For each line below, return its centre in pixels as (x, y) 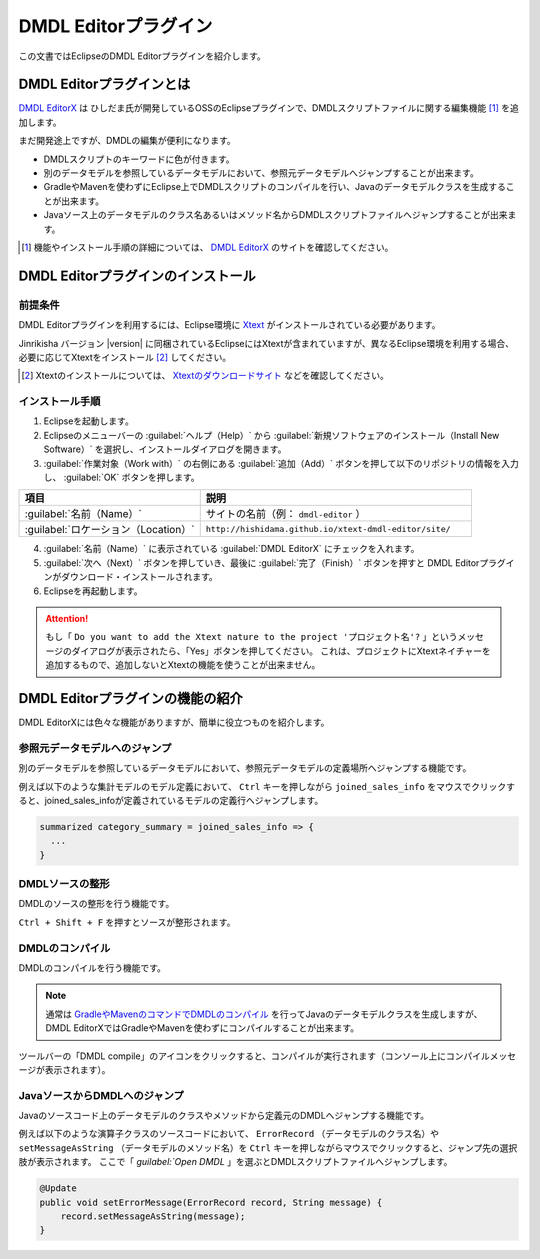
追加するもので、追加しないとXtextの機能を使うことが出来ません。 (183, 665)
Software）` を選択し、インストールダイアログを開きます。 (165, 449)
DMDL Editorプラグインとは (104, 84)
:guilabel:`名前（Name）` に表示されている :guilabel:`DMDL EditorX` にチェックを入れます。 (231, 549)
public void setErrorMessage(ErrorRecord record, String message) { (211, 1202)
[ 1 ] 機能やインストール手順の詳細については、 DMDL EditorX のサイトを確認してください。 (207, 247)
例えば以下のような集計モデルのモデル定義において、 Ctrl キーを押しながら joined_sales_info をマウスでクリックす (266, 786)
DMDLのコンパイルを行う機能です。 (92, 967)
